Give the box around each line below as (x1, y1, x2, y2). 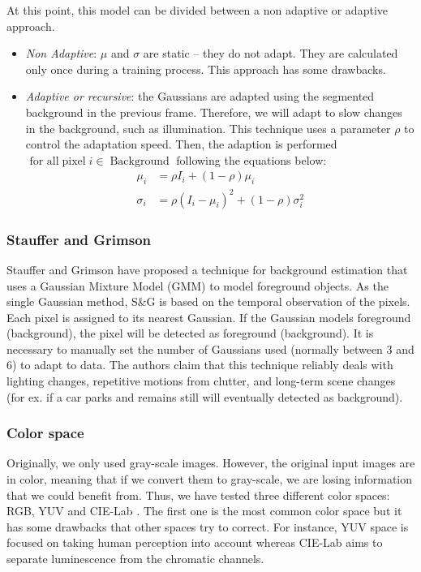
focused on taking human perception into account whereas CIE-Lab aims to (6, 534, 383, 551)
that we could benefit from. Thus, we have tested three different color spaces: (6, 486, 390, 503)
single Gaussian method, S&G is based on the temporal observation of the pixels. (6, 293, 410, 310)
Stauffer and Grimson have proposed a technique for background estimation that (6, 260, 408, 277)
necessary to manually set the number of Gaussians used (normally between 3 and (6, 340, 415, 357)
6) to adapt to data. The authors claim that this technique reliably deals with (6, 356, 393, 373)
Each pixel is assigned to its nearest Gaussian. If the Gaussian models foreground (6, 308, 411, 325)
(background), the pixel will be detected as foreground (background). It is (6, 325, 374, 342)
